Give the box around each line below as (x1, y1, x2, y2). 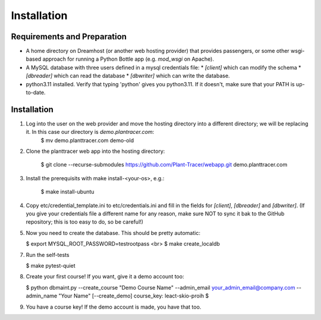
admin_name (26, 292, 58, 300)
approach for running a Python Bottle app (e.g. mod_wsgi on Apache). (42, 55, 214, 62)
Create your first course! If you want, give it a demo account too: (26, 273, 184, 280)
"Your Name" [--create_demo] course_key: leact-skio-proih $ (58, 292, 209, 300)
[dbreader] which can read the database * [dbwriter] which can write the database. (26, 72, 230, 80)
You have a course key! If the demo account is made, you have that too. (26, 303, 202, 310)
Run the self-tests (26, 251, 70, 258)
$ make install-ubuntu (40, 188, 95, 196)
